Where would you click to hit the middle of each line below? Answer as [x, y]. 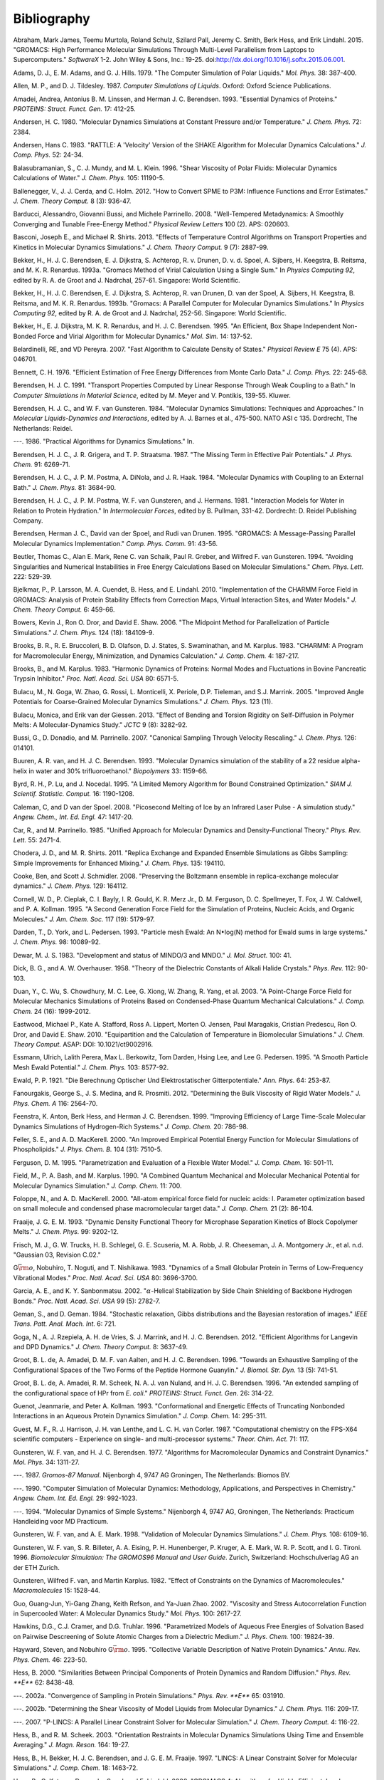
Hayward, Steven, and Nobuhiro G [63, 1650]
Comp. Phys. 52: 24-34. [48, 155]
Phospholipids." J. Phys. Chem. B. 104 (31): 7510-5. [88, 1149]
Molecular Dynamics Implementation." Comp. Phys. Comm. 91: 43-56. [116, 543]
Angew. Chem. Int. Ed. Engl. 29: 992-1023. [75, 1498]
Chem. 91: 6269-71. [42, 464]
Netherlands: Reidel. [43, 428]
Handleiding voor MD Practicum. [61, 1521]
